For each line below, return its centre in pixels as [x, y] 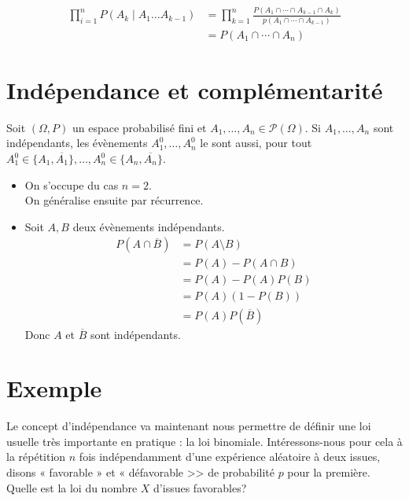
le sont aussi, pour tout [256, 143]
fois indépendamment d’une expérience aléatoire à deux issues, [230, 457]
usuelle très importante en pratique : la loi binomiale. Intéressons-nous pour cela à [204, 441]
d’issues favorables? [200, 487]
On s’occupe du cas [72, 184]
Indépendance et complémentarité [195, 89]
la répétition [36, 457]
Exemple [54, 388]
